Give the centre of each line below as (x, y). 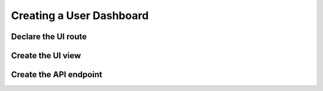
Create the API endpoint (57, 75)
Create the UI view (46, 56)
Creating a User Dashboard (80, 15)
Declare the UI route (49, 37)
